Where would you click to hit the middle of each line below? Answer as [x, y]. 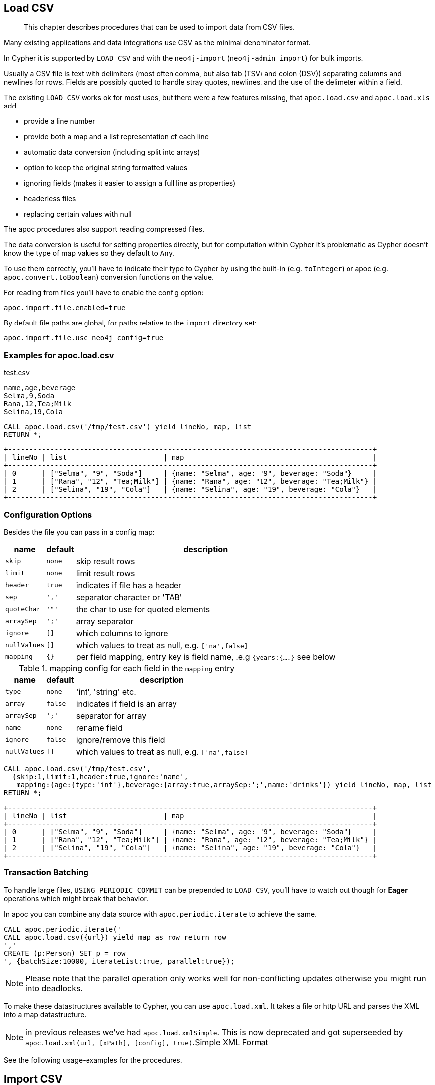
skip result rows [105, 561]
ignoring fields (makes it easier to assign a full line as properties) [130, 183]
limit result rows [105, 573]
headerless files [50, 199]
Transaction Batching [46, 873]
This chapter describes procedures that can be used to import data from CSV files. [159, 27]
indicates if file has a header [129, 585]
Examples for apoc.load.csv [59, 355]
